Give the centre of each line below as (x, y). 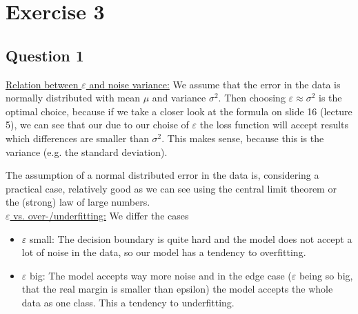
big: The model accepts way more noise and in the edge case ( (160, 275)
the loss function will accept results (274, 125)
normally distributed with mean (73, 98)
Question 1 (45, 55)
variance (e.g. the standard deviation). (87, 151)
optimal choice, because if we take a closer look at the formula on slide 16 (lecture (179, 111)
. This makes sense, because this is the (243, 138)
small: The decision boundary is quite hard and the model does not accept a (191, 238)
